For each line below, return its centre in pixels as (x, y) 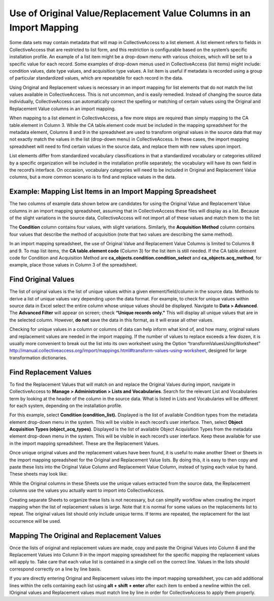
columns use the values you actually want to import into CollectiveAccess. (87, 490)
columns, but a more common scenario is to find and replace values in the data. (93, 177)
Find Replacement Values (50, 372)
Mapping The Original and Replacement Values (85, 536)
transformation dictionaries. (38, 357)
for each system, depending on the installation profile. (66, 406)
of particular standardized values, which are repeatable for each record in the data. (96, 78)
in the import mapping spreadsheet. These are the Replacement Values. (84, 443)
